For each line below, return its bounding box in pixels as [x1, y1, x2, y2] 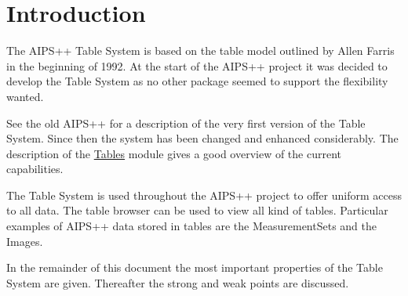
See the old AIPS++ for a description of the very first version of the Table [6, 114, 366, 131]
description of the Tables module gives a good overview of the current [6, 145, 341, 161]
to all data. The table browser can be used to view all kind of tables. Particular [6, 202, 388, 218]
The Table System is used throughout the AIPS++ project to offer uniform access [6, 186, 402, 203]
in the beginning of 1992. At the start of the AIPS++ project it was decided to [6, 57, 388, 74]
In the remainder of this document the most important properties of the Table [6, 259, 383, 276]
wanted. [6, 88, 44, 104]
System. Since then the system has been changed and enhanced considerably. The [6, 130, 399, 146]
